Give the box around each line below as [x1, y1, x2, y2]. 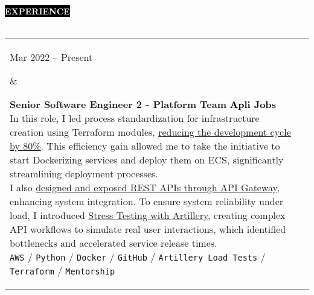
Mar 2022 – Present [10, 50, 93, 65]
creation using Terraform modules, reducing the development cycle [10, 125, 291, 139]
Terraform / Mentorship [10, 264, 115, 278]
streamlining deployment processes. [10, 167, 158, 181]
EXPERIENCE [5, 5, 70, 17]
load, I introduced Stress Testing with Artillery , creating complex [10, 208, 286, 223]
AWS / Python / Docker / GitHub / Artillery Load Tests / [10, 250, 266, 264]
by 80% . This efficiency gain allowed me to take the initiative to [10, 139, 280, 153]
